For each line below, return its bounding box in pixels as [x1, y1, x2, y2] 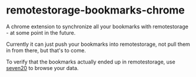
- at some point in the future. [6, 29, 76, 36]
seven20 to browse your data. [6, 64, 79, 71]
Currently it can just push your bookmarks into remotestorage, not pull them [6, 41, 190, 48]
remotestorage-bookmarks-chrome [6, 4, 185, 17]
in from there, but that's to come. [6, 46, 87, 53]
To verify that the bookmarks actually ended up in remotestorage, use [6, 58, 175, 65]
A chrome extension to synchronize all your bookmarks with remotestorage [6, 23, 188, 30]
